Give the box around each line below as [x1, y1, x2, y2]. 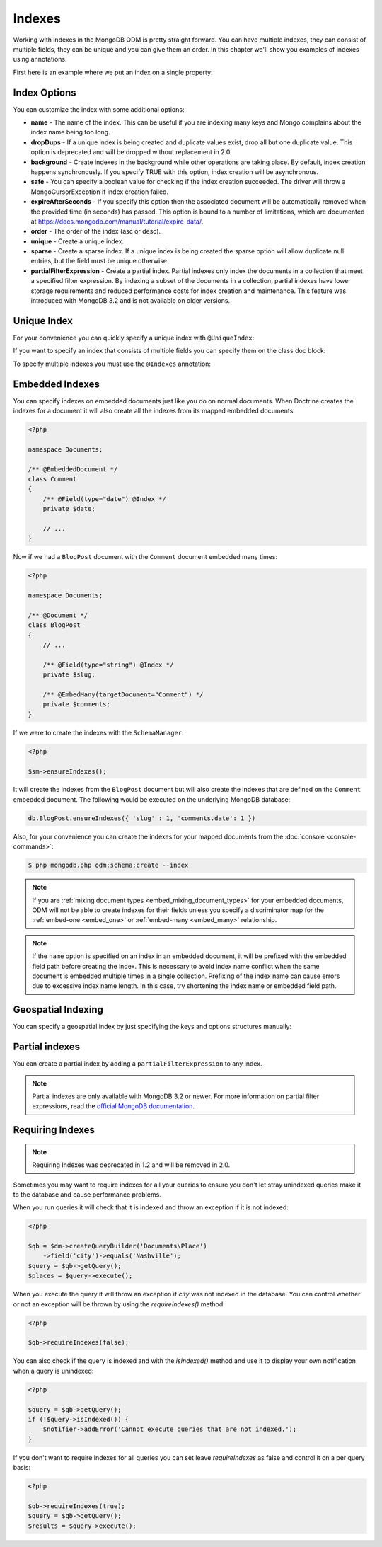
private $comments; [42, 701, 111, 708]
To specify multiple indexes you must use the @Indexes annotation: [13, 360, 212, 368]
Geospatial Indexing [13, 1003, 104, 1016]
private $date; [42, 505, 95, 513]
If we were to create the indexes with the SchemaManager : [13, 728, 184, 737]
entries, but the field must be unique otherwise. [30, 257, 169, 265]
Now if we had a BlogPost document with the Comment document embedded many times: [13, 553, 278, 561]
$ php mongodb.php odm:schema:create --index [28, 861, 189, 870]
